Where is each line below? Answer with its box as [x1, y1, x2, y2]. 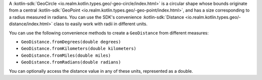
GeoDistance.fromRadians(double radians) [21, 60, 121, 65]
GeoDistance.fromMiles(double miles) [21, 52, 111, 58]
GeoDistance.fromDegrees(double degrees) [21, 39, 121, 45]
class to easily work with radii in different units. [53, 21, 147, 27]
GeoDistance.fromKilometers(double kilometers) [21, 46, 137, 51]
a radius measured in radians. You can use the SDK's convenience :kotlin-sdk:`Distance [9, 14, 184, 20]
